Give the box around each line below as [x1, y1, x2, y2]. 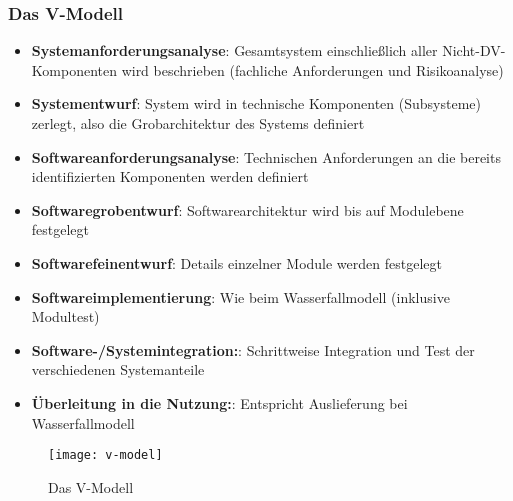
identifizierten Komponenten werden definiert [31, 166, 309, 187]
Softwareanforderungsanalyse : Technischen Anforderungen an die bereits [31, 146, 501, 167]
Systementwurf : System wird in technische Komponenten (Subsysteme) [31, 93, 481, 114]
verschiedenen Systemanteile [31, 359, 205, 380]
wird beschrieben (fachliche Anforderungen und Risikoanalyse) [121, 59, 504, 80]
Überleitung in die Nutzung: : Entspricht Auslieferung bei [31, 392, 408, 413]
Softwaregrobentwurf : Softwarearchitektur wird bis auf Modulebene [31, 199, 464, 220]
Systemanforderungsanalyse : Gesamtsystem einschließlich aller [31, 40, 438, 61]
